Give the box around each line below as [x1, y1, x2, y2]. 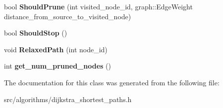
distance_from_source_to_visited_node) [4, 11, 131, 21]
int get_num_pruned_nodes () [4, 61, 111, 71]
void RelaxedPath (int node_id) [4, 44, 108, 54]
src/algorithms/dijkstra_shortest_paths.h [4, 94, 132, 104]
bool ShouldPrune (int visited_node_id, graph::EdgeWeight [4, 1, 193, 11]
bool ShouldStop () [4, 28, 67, 38]
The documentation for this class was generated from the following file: [4, 77, 220, 87]
